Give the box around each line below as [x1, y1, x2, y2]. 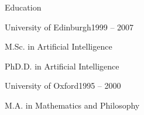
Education [5, 1, 42, 13]
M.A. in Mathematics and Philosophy [5, 99, 140, 111]
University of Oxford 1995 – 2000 [5, 79, 121, 92]
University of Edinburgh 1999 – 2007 [5, 20, 134, 33]
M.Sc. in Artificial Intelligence [5, 40, 112, 53]
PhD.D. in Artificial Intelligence [5, 60, 119, 72]
